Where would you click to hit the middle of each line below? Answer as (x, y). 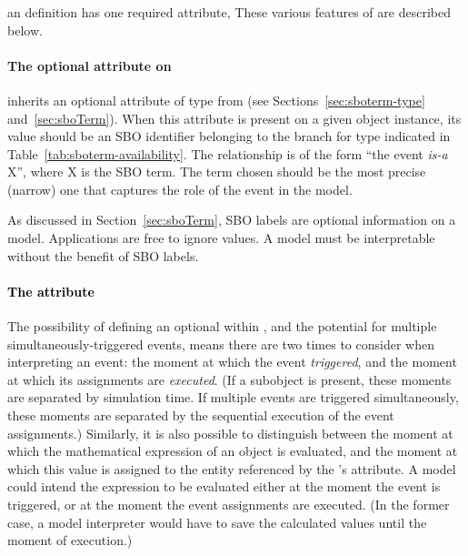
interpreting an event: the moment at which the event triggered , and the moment (232, 362)
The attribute (51, 291)
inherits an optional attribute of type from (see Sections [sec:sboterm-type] (216, 100)
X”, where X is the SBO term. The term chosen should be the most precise (217, 172)
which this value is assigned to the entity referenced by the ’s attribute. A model (232, 468)
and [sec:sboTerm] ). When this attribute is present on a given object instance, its (234, 118)
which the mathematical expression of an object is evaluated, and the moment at (233, 451)
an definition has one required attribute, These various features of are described (229, 11)
